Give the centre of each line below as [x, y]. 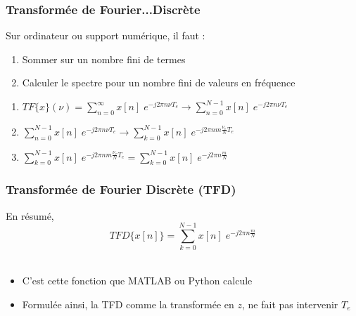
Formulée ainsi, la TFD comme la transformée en [128, 304]
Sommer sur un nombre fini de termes [104, 59]
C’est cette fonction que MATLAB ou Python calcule [137, 280]
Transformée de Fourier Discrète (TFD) [121, 189]
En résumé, [30, 215]
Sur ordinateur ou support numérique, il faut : [106, 35]
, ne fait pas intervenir [290, 304]
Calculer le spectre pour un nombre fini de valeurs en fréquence [159, 83]
